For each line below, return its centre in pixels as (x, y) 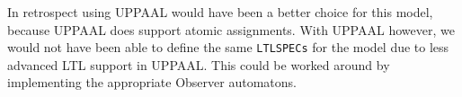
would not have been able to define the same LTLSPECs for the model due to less (228, 47)
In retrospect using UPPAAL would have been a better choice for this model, (220, 12)
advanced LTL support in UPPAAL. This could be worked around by (199, 64)
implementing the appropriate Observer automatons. (152, 82)
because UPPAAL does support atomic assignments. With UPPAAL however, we (231, 29)
